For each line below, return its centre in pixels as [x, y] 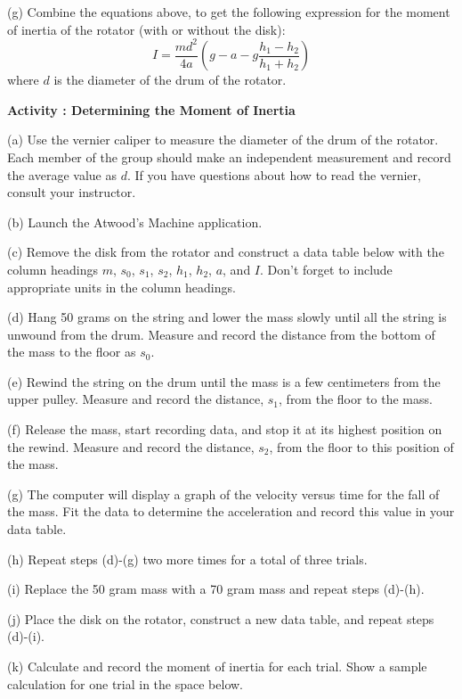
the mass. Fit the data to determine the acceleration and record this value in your [231, 511]
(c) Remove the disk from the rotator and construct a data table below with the [226, 252]
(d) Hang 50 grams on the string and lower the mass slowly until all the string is [227, 317]
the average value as [62, 174]
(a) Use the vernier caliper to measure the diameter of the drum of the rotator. [223, 140]
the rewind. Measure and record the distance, [131, 446]
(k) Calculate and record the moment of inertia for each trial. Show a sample [217, 666]
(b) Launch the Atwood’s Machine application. [135, 222]
